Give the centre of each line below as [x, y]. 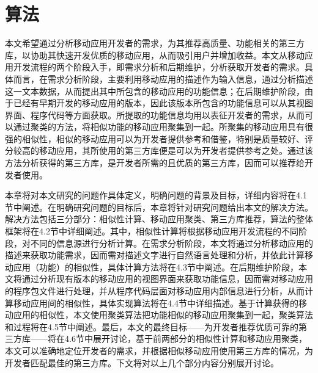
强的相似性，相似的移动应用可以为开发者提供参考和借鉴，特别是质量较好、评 [159, 138]
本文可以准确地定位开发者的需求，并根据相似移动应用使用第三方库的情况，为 [159, 350]
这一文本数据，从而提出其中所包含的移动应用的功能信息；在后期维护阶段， [155, 91]
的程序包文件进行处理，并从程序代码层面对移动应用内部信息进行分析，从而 [155, 291]
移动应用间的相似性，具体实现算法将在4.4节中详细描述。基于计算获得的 [156, 302]
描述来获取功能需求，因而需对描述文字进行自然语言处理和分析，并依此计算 [155, 255]
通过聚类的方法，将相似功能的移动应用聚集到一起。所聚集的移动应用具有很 [163, 127]
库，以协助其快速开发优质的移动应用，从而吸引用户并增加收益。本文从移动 [155, 55]
